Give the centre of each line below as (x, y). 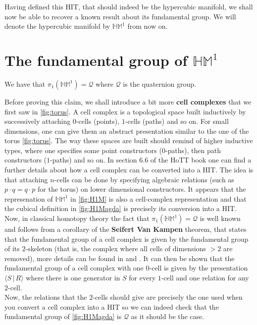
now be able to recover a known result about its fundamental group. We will (120, 16)
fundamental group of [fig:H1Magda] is (63, 316)
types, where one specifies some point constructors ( (83, 150)
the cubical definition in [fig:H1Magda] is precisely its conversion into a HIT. (121, 208)
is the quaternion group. (159, 83)
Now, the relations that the (46, 297)
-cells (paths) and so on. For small (177, 121)
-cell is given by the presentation (199, 268)
